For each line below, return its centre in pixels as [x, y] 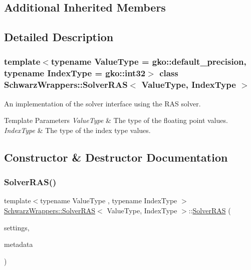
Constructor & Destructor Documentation [116, 157]
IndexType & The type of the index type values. [77, 130]
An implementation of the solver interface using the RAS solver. [102, 103]
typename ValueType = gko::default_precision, [149, 61]
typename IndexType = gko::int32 [75, 73]
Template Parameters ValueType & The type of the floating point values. [116, 120]
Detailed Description [59, 37]
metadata [19, 244]
